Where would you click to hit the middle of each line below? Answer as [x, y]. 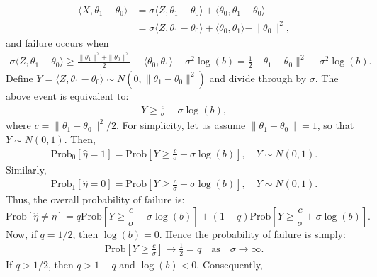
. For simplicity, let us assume [181, 125]
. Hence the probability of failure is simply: [252, 233]
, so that [336, 125]
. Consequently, [230, 264]
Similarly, [26, 169]
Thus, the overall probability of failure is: [95, 199]
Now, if [21, 233]
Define [19, 78]
